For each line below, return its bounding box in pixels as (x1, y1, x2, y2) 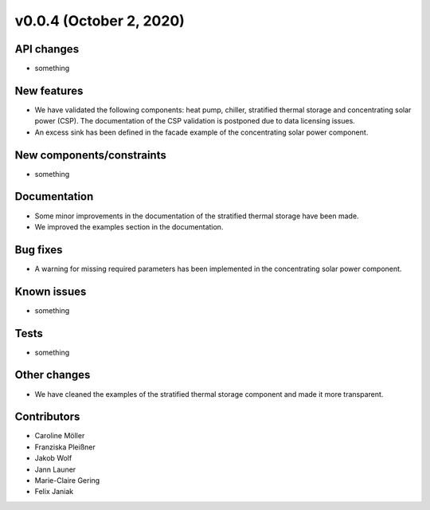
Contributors (14, 410, 80, 424)
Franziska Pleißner (34, 442, 96, 452)
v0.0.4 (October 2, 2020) (14, 12, 185, 29)
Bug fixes (14, 243, 63, 257)
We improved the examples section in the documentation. (34, 222, 224, 231)
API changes (14, 42, 80, 56)
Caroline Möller (34, 431, 85, 441)
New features (14, 84, 84, 97)
